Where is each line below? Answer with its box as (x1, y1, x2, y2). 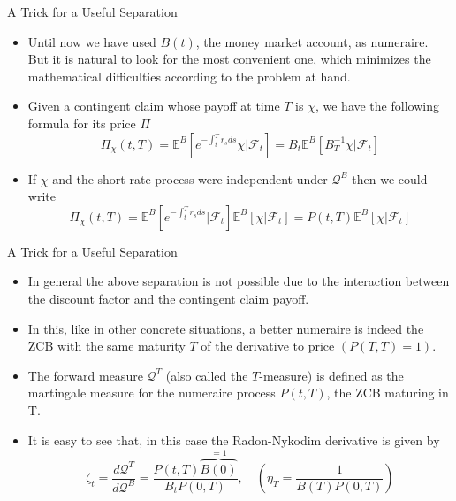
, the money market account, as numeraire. (195, 32, 429, 50)
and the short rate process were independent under (52, 169, 328, 188)
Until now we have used (27, 32, 156, 50)
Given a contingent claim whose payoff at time (27, 96, 280, 115)
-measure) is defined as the (259, 366, 404, 384)
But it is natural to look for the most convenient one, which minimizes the (27, 50, 431, 68)
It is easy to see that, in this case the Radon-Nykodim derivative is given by (27, 430, 440, 449)
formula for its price (27, 113, 136, 132)
